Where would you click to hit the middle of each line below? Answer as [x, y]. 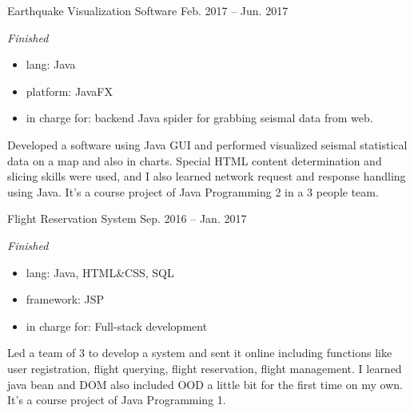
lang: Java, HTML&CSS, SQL [100, 272]
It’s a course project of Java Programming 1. [117, 400]
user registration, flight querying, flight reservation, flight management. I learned [205, 368]
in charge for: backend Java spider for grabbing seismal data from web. [199, 118]
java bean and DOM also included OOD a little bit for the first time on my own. [205, 384]
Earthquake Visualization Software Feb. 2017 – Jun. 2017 [148, 10]
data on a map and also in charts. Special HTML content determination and [195, 160]
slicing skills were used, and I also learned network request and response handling [207, 176]
